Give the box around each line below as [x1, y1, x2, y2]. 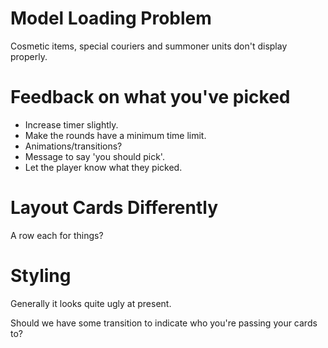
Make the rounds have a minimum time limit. [24, 129, 207, 141]
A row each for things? [10, 229, 104, 241]
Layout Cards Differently [10, 197, 218, 219]
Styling [10, 265, 72, 287]
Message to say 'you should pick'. [24, 150, 165, 162]
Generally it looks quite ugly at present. [10, 297, 172, 309]
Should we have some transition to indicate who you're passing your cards [10, 317, 318, 329]
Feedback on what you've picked [10, 86, 291, 109]
